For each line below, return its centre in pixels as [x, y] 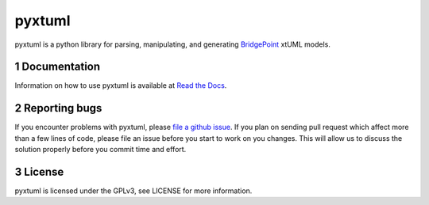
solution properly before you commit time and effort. [100, 150]
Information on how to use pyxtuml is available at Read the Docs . [121, 85]
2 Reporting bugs [58, 108]
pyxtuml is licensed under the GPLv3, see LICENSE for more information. [133, 191]
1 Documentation [58, 67]
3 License [39, 171]
